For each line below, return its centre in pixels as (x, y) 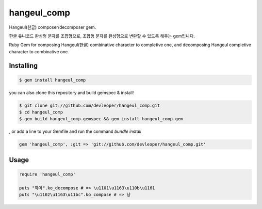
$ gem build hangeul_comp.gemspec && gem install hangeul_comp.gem (101, 119)
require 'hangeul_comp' (48, 174)
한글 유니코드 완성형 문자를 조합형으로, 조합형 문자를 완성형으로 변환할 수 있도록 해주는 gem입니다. (102, 36)
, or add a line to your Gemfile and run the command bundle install (75, 131)
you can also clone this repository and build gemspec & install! (72, 93)
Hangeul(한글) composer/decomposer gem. (53, 27)
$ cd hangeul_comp (41, 112)
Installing (24, 65)
